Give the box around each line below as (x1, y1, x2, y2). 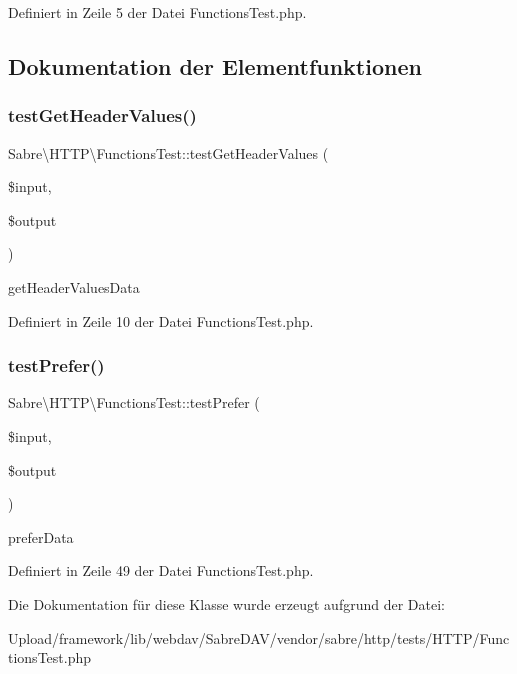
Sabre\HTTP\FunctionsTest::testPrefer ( (8, 392, 260, 413)
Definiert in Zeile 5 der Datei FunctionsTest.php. (8, 2, 307, 22)
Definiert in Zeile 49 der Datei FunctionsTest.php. (8, 560, 314, 581)
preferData (8, 526, 74, 547)
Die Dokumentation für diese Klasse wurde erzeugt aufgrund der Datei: (8, 593, 445, 614)
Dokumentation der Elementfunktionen (8, 50, 422, 81)
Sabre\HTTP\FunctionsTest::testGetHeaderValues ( (8, 142, 329, 163)
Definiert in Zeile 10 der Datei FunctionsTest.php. (8, 310, 314, 331)
